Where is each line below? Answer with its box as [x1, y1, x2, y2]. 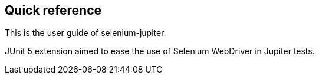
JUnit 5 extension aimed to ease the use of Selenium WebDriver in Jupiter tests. [5, 46, 315, 57]
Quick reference [5, 3, 102, 18]
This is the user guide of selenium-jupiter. [5, 28, 166, 38]
